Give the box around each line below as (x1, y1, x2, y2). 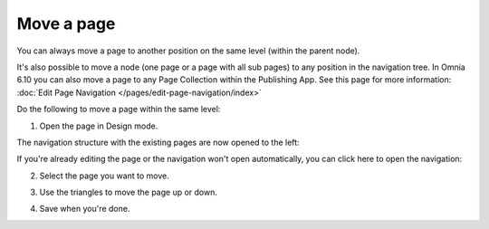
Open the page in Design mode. (39, 120, 158, 131)
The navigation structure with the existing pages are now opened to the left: (16, 137, 300, 148)
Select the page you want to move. (39, 170, 169, 181)
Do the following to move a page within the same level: (16, 104, 221, 115)
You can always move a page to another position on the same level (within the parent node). (16, 45, 360, 56)
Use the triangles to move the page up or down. (39, 186, 217, 198)
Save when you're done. (39, 204, 130, 215)
